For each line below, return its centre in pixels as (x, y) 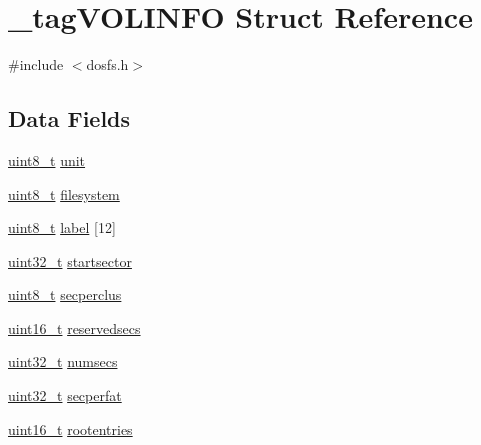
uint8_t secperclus (65, 294)
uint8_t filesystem (64, 193)
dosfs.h (107, 64)
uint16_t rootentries (70, 428)
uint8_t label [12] (62, 227)
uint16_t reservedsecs (74, 327)
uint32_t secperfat (65, 395)
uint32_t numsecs (63, 361)
